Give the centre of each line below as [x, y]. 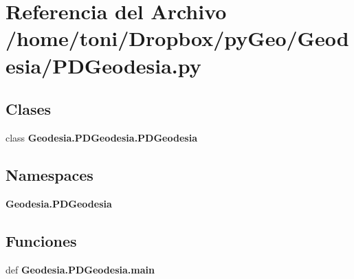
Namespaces [49, 174]
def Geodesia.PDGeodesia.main [80, 269]
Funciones [41, 240]
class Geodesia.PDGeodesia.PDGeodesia [101, 137]
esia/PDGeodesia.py [103, 65]
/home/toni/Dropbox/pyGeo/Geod [177, 38]
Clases [29, 109]
